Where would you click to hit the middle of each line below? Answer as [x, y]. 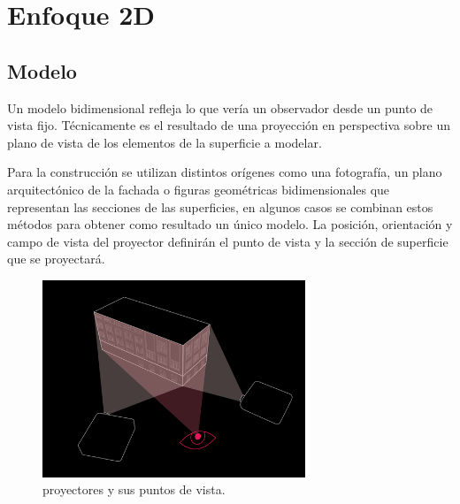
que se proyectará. [56, 259]
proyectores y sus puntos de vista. [134, 489]
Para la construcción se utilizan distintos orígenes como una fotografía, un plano [225, 172]
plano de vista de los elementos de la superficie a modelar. [165, 142]
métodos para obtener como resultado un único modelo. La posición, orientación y [230, 224]
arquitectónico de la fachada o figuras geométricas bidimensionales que [199, 189]
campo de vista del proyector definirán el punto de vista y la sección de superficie [228, 241]
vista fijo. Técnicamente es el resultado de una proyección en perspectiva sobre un [229, 125]
